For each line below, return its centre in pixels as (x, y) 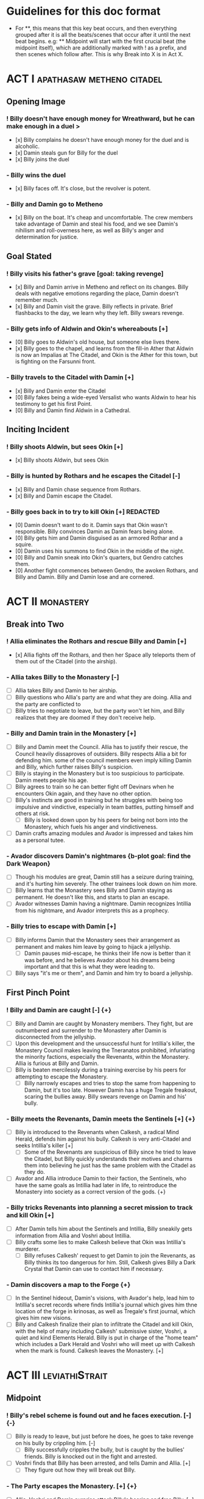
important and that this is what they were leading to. (90, 967)
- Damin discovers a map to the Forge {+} (69, 1284)
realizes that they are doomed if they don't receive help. (85, 718)
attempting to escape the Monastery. (62, 1077)
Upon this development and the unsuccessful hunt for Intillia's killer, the (105, 1043)
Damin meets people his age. (51, 780)
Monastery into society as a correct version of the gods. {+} (90, 1192)
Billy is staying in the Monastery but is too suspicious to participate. (100, 773)
